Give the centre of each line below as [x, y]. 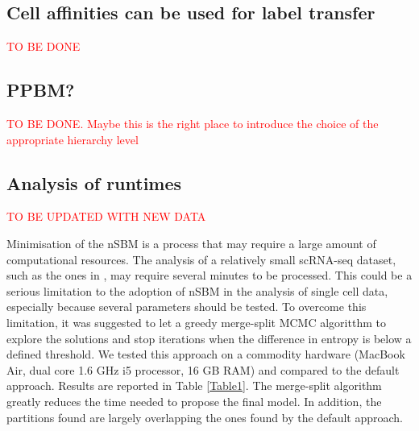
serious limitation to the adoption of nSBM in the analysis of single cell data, [197, 290]
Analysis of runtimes [94, 182]
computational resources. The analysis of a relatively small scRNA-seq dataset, [201, 259]
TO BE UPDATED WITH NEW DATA [106, 216]
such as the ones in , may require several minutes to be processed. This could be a [209, 275]
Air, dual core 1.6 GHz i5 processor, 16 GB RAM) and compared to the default [203, 369]
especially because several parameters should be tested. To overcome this [187, 307]
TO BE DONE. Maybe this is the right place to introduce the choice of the [193, 123]
